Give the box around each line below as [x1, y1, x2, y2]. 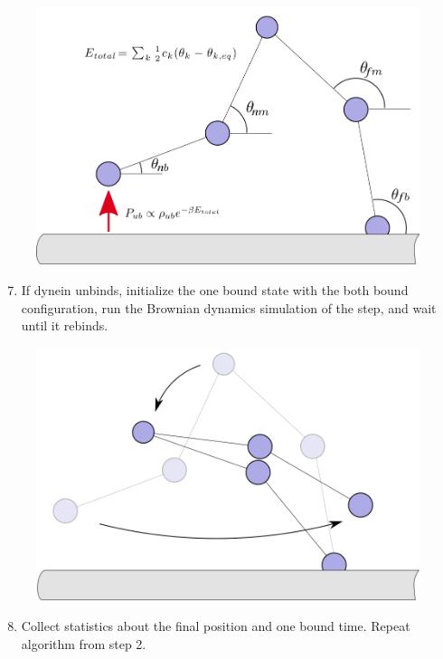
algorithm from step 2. [21, 634, 146, 653]
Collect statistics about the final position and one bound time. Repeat [21, 616, 410, 635]
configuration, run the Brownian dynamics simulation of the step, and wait [21, 298, 437, 317]
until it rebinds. [21, 316, 108, 335]
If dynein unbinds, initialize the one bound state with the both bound [21, 281, 409, 299]
